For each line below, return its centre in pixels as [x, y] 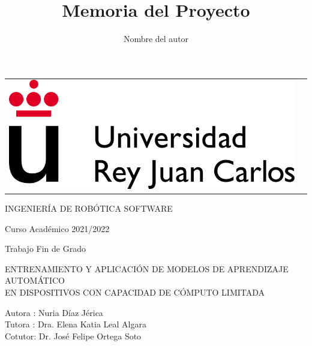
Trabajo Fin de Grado [45, 249]
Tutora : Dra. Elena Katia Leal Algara [76, 324]
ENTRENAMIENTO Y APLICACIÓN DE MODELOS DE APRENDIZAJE [147, 268]
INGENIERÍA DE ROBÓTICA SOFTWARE [89, 208]
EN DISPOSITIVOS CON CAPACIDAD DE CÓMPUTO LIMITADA [135, 292]
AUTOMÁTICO [35, 280]
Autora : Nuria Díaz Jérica [54, 312]
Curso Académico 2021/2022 [57, 228]
